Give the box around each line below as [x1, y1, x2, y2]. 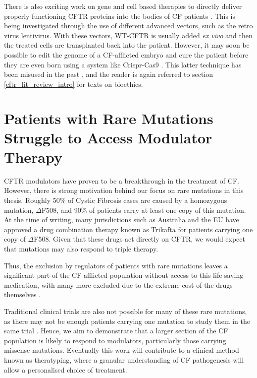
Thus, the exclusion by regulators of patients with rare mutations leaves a [4, 260, 228, 270]
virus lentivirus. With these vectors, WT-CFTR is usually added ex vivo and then [4, 30, 253, 40]
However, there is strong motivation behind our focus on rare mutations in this [4, 185, 244, 195]
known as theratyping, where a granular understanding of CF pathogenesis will [4, 354, 244, 365]
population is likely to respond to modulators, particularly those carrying [4, 335, 226, 345]
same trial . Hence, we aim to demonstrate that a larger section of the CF [4, 325, 228, 336]
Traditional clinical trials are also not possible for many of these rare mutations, [4, 306, 247, 316]
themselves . [4, 289, 41, 300]
